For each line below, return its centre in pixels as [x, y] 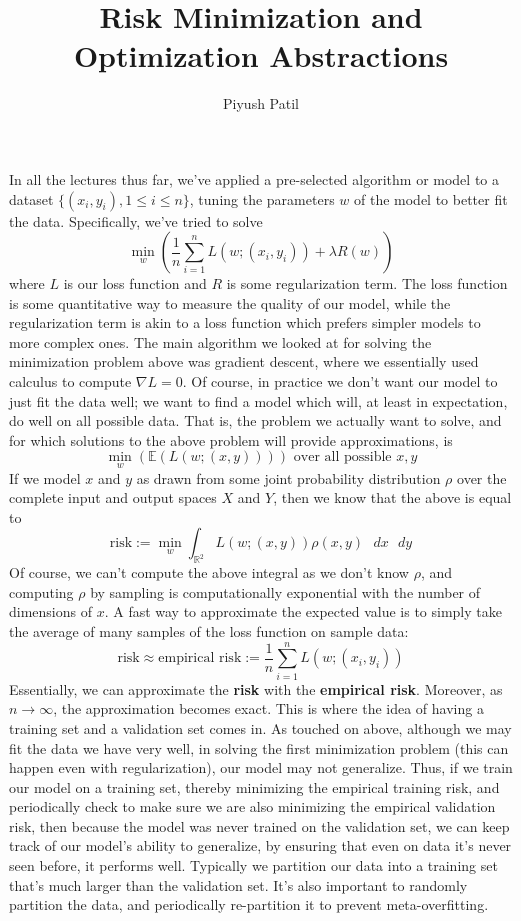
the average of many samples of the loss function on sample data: [209, 631]
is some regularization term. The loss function [367, 283]
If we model [45, 477]
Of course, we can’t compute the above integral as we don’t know [209, 572]
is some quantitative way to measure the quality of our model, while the [230, 302]
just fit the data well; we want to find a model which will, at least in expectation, [258, 400]
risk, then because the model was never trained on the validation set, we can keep [259, 825]
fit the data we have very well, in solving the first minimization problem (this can [259, 747]
